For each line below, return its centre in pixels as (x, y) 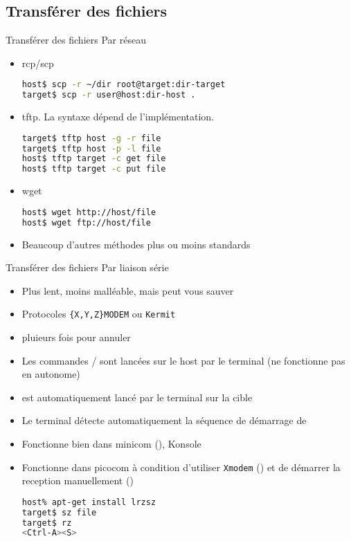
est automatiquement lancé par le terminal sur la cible (137, 397)
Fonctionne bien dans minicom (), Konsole (111, 443)
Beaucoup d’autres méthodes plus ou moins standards (136, 244)
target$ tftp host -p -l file (91, 148)
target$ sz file (59, 512)
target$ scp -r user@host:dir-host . (109, 95)
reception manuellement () (78, 480)
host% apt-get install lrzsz (89, 502)
